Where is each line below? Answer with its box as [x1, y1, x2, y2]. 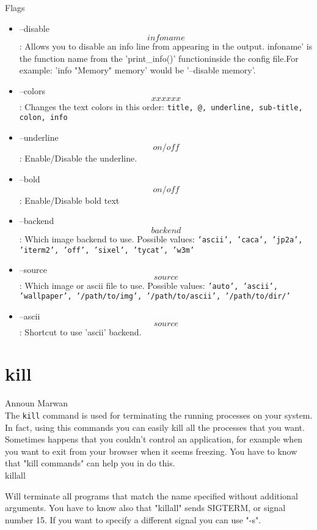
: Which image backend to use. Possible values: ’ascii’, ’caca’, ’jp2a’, [19, 232, 303, 245]
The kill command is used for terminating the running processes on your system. [5, 408, 313, 421]
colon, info [19, 113, 68, 122]
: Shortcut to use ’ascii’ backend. [19, 325, 142, 338]
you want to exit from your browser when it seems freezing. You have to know [5, 444, 297, 457]
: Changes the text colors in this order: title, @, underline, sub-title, [19, 100, 303, 113]
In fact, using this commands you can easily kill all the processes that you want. [5, 420, 305, 433]
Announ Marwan [5, 397, 68, 409]
